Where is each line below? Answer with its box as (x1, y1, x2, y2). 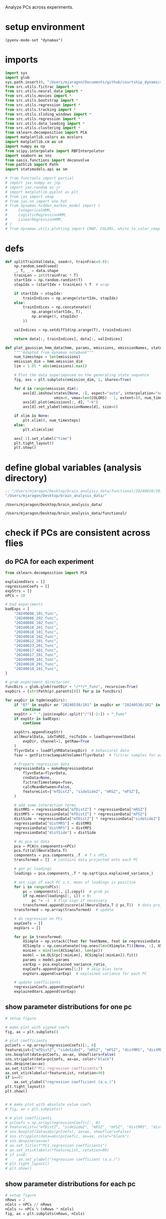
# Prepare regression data (14, 761, 70, 767)
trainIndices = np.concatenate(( (23, 305, 92, 310)
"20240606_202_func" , (14, 616, 58, 621)
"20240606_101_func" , (14, 611, 58, 616)
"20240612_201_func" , (14, 639, 58, 644)
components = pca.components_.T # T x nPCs (14, 853, 107, 858)
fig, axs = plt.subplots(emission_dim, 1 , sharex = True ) (14, 377, 132, 382)
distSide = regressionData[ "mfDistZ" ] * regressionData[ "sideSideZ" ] (14, 817, 161, 822)
